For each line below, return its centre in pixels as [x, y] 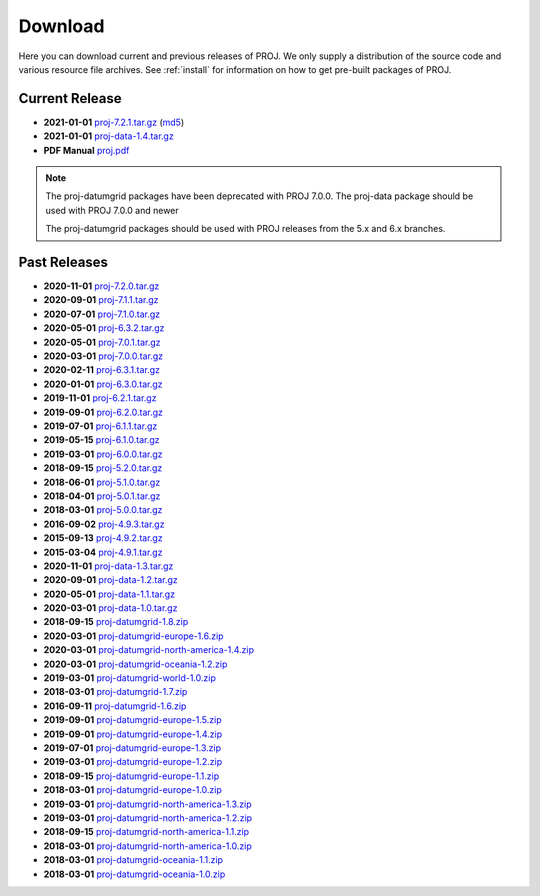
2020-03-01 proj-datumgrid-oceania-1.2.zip [135, 664]
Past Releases [63, 262]
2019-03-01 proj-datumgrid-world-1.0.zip [130, 678]
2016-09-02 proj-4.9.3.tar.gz [104, 524]
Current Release [70, 98]
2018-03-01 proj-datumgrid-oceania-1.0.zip [134, 874]
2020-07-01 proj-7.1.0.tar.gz [101, 314]
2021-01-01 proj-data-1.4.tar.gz [108, 136]
